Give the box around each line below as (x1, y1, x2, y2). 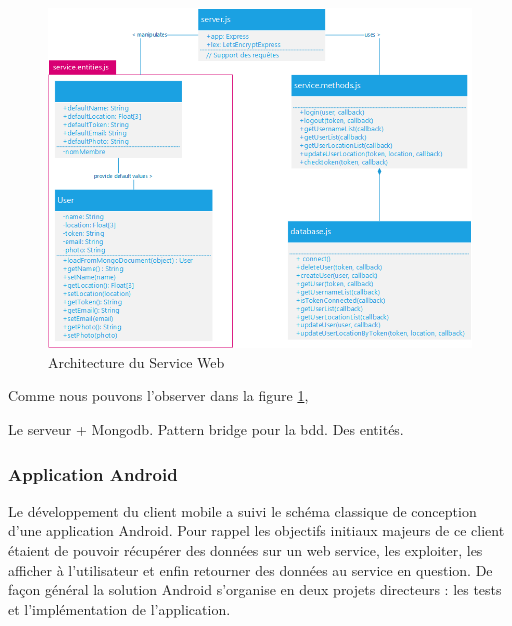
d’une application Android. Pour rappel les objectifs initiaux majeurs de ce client (8, 520, 505, 541)
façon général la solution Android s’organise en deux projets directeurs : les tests (8, 579, 502, 600)
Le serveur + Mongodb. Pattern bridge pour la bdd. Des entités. (8, 419, 404, 440)
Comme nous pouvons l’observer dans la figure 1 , (8, 385, 309, 406)
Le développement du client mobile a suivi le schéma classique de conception (8, 500, 477, 521)
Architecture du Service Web (48, 351, 225, 372)
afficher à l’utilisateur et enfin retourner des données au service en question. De (8, 559, 493, 580)
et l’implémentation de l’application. (8, 598, 231, 619)
